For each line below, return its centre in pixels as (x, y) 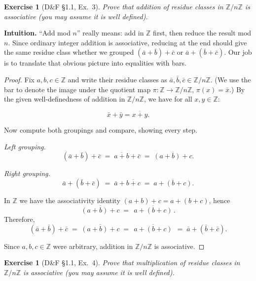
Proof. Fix (19, 79)
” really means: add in (110, 33)
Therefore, (19, 219)
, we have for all (168, 99)
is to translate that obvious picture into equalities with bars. (95, 63)
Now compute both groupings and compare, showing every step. (101, 129)
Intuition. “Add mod (37, 33)
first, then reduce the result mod (202, 33)
